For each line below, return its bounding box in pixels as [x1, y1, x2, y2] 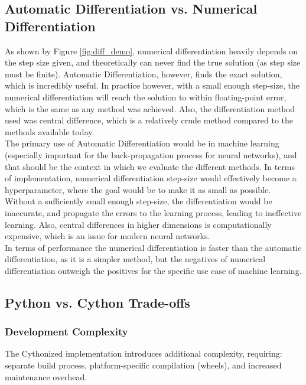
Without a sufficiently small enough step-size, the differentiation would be [5, 195, 272, 207]
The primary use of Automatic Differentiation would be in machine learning [5, 137, 279, 149]
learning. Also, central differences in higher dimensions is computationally [5, 218, 272, 230]
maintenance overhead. [5, 370, 87, 383]
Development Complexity [5, 324, 128, 339]
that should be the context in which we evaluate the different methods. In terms [5, 160, 295, 172]
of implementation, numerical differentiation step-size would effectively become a [5, 172, 297, 184]
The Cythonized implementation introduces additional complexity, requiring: [5, 347, 282, 360]
